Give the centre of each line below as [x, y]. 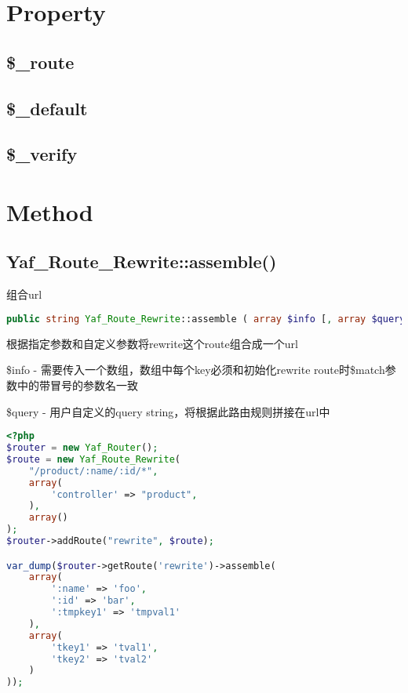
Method [50, 211]
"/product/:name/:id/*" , [93, 471]
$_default [47, 108]
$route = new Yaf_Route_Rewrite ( [93, 459]
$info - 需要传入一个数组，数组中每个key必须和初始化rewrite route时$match [196, 370]
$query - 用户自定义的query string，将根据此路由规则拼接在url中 [168, 411]
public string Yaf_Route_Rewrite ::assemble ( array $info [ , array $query [206, 319]
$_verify [42, 154]
